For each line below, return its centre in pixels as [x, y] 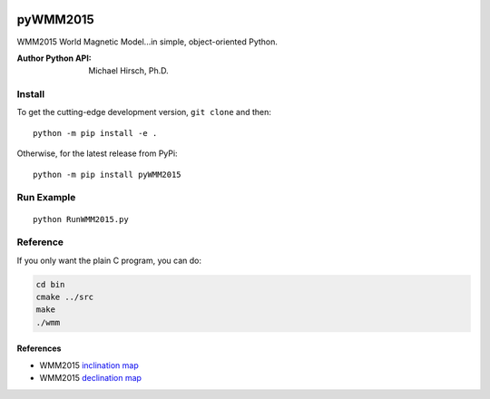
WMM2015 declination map [91, 378]
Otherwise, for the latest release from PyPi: [97, 153]
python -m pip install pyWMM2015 [107, 174]
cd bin [50, 284]
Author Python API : [54, 58]
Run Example [46, 198]
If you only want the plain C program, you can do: [109, 260]
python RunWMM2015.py [81, 219]
